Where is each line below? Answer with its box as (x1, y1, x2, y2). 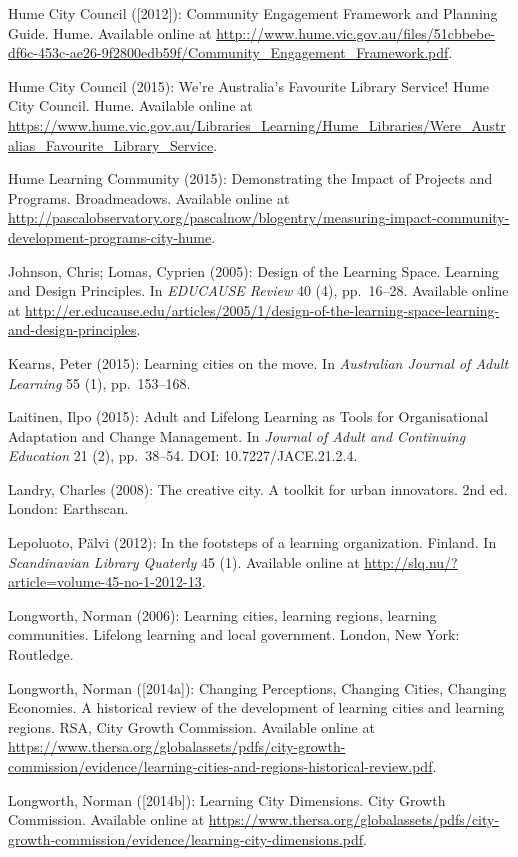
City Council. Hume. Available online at (8, 95, 253, 116)
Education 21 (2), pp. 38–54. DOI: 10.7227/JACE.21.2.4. (8, 445, 358, 466)
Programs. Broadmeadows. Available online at (8, 187, 290, 208)
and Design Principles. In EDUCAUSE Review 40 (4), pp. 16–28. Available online (8, 280, 509, 301)
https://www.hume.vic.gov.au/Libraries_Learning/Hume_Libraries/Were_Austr (8, 114, 506, 135)
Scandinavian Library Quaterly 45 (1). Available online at (8, 551, 360, 572)
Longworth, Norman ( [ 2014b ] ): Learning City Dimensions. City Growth (8, 789, 446, 810)
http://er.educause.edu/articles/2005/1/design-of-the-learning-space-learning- (25, 299, 500, 320)
